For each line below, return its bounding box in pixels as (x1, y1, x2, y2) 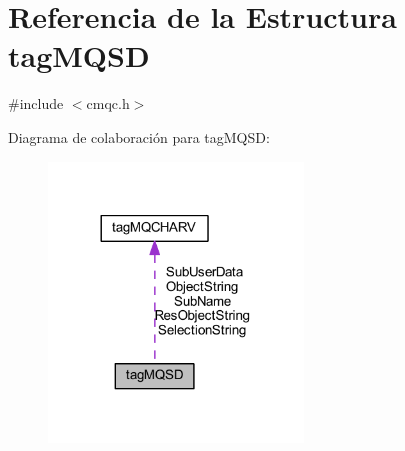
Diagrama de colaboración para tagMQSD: (8, 126, 270, 147)
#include (8, 93, 64, 114)
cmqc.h (86, 93, 130, 114)
